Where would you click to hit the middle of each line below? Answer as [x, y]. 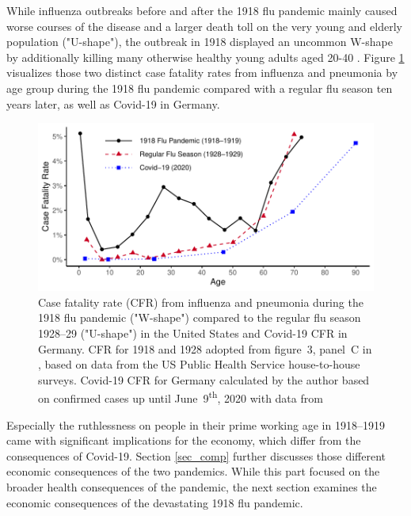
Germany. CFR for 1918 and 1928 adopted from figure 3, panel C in [205, 348]
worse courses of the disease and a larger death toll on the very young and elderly [204, 26]
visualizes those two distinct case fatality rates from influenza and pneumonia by [202, 73]
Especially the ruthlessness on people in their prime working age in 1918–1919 [196, 424]
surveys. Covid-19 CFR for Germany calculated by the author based [204, 379]
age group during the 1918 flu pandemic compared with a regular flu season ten [200, 88]
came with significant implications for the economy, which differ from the [184, 440]
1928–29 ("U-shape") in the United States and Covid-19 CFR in [193, 333]
